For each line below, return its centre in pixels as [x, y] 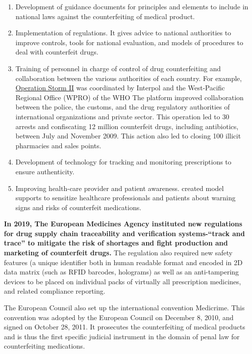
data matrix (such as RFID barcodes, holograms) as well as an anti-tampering [122, 272]
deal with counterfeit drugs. [57, 52]
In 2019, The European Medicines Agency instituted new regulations [123, 224]
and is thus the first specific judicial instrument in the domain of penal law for [122, 336]
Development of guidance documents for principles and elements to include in [132, 6]
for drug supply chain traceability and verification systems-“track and [125, 233]
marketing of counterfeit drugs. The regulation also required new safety [118, 253]
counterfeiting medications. [45, 346]
